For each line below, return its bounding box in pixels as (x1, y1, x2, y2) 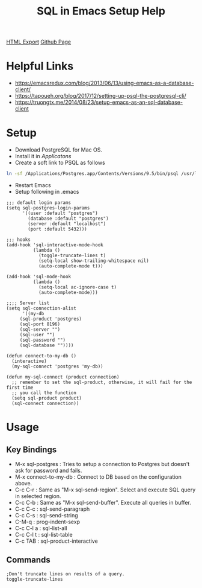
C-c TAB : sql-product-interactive (14, 537, 98, 545)
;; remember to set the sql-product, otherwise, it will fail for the (11, 379, 192, 385)
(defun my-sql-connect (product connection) (6, 374, 120, 380)
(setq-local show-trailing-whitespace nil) (38, 258, 149, 264)
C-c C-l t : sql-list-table (14, 531, 73, 538)
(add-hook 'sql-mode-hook (6, 273, 71, 280)
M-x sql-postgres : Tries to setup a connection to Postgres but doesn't (14, 460, 190, 467)
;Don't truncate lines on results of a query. (6, 570, 125, 577)
